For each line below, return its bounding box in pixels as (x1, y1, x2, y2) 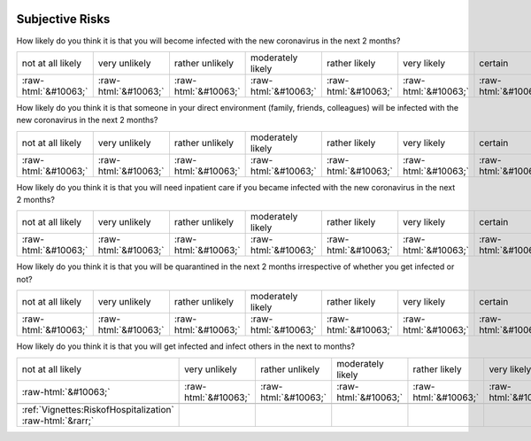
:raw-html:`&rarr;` (21, 414, 95, 427)
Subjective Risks (16, 12, 111, 27)
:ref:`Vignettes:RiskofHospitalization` (21, 403, 174, 415)
